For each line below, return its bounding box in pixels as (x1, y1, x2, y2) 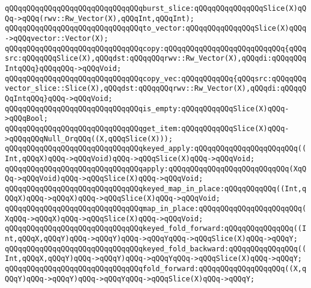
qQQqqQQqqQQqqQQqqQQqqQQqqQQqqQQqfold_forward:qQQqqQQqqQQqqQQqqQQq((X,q (5, 265, 307, 274)
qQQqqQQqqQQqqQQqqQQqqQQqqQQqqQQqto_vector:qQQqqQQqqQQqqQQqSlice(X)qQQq (5, 24, 307, 33)
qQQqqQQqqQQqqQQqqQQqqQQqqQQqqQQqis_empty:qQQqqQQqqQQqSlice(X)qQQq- (5, 104, 289, 113)
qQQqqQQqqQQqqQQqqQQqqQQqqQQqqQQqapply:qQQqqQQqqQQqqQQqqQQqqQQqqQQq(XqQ (5, 164, 307, 173)
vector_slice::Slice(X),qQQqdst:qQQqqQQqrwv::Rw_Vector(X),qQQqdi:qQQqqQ (5, 84, 307, 93)
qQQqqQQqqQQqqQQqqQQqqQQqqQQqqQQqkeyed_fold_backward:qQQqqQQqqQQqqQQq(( (5, 244, 307, 253)
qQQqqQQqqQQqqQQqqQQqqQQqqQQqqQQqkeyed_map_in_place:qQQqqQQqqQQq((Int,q (5, 184, 307, 193)
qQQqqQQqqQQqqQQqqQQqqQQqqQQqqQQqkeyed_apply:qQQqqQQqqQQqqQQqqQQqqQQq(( (5, 144, 307, 153)
